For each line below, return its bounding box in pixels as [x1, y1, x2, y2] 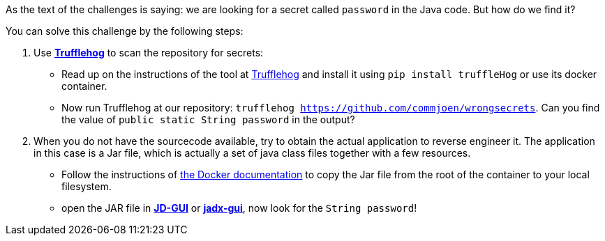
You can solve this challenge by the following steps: [6, 25, 244, 37]
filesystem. [61, 180, 112, 192]
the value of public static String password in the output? [61, 114, 355, 125]
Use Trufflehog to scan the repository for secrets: [33, 47, 264, 59]
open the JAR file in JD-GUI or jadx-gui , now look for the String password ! [61, 202, 417, 214]
